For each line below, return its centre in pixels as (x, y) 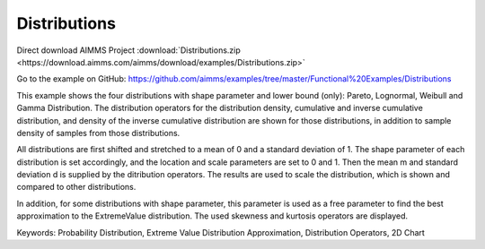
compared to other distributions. (76, 187)
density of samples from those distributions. (98, 133)
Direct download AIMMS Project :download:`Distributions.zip (129, 50)
